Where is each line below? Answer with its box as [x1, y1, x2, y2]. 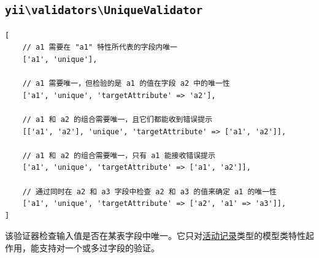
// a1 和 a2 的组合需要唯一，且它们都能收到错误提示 [22, 115, 213, 124]
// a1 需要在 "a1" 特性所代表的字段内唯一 [22, 43, 178, 52]
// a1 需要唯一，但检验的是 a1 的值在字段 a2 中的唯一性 [22, 79, 230, 88]
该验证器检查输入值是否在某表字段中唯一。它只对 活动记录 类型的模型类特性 [5, 229, 306, 242]
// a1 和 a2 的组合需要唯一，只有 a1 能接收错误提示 [22, 151, 215, 160]
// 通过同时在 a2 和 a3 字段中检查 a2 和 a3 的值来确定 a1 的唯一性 [22, 187, 277, 196]
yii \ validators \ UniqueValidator [5, 4, 203, 17]
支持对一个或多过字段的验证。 [39, 241, 159, 254]
